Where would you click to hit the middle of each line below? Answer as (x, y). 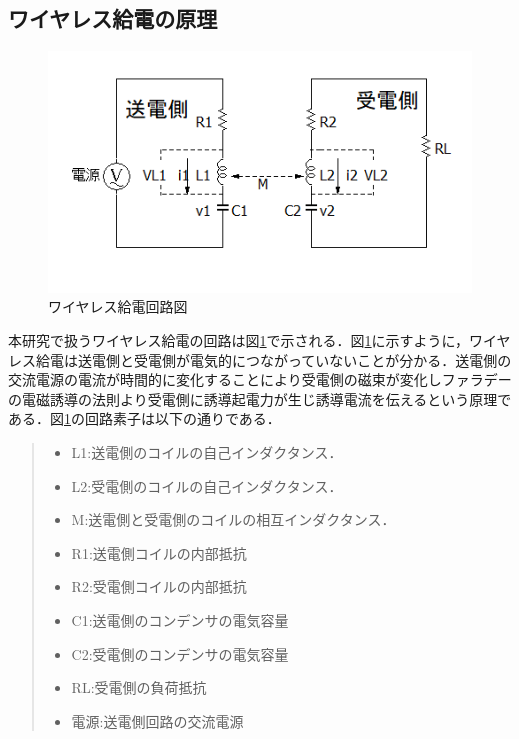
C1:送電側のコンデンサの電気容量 (180, 619)
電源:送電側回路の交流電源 (157, 720)
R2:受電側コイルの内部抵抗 (159, 586)
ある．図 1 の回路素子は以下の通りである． (144, 418)
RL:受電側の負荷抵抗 (139, 687)
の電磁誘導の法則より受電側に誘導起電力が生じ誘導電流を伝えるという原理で (260, 398)
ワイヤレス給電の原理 (113, 18)
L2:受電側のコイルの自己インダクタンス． (207, 485)
